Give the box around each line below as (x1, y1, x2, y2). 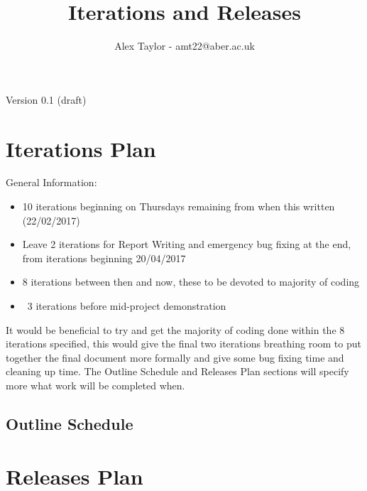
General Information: (6, 175, 97, 190)
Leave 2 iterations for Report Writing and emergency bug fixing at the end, (22, 237, 351, 252)
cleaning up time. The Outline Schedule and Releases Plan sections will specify (6, 364, 349, 379)
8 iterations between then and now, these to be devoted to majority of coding (22, 274, 360, 289)
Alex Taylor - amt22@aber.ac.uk (114, 38, 255, 53)
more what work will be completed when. (6, 377, 185, 392)
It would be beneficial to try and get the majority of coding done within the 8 (6, 322, 345, 337)
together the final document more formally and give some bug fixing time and (6, 350, 344, 365)
